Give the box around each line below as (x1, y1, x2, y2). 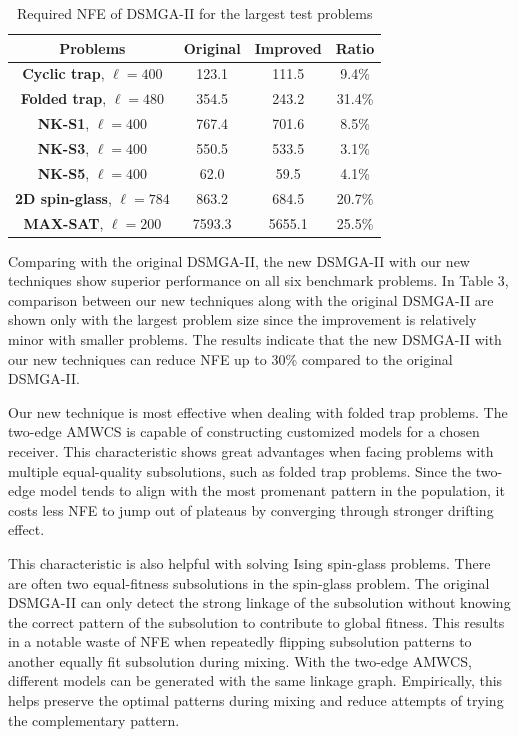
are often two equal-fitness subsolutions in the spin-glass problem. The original (8, 572, 490, 593)
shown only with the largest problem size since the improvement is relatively (8, 309, 477, 330)
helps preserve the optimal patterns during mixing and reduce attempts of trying (8, 690, 504, 711)
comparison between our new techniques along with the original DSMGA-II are (8, 289, 494, 310)
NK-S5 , (37, 162, 90, 183)
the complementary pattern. (8, 709, 180, 730)
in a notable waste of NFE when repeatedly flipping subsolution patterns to (8, 631, 472, 652)
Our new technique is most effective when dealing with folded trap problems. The (8, 401, 508, 422)
